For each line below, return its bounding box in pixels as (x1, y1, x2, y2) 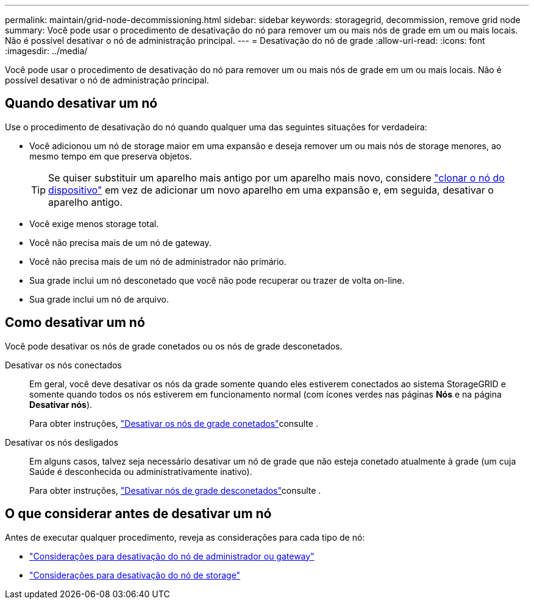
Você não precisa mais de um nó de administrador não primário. (29, 256, 287, 267)
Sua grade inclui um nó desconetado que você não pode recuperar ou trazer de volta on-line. (29, 275, 405, 286)
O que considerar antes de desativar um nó (5, 506, 272, 522)
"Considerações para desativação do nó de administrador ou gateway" (29, 550, 315, 561)
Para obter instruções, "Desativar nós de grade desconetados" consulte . (29, 485, 321, 496)
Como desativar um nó (5, 315, 145, 331)
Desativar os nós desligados (5, 437, 118, 448)
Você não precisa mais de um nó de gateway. (29, 237, 212, 248)
